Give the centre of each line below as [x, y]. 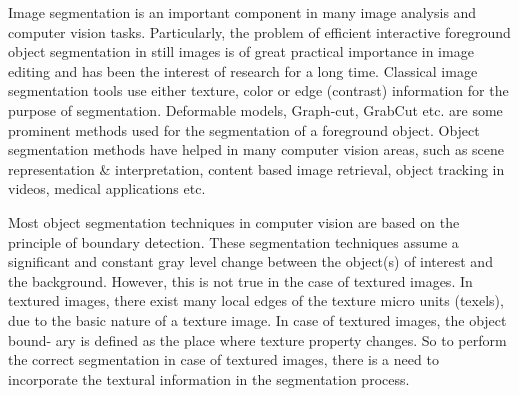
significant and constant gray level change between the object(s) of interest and [250, 261]
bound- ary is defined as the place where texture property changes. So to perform [257, 339]
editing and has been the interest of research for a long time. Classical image [243, 70]
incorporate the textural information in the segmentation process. [209, 378]
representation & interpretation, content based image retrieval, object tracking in [256, 168]
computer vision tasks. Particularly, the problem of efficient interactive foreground [259, 31]
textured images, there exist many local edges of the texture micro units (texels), [256, 300]
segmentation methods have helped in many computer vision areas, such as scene [256, 149]
